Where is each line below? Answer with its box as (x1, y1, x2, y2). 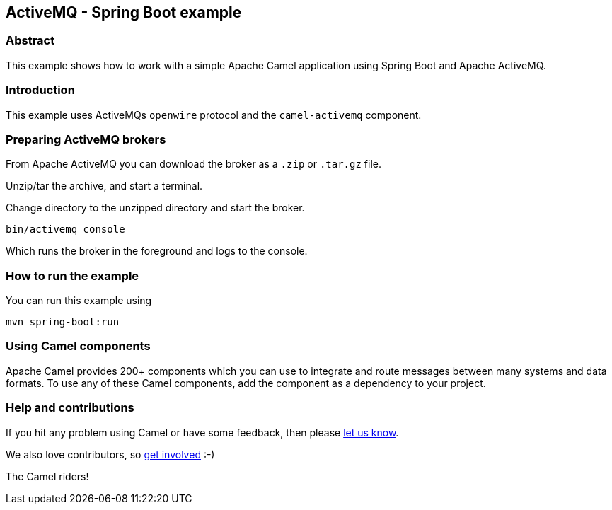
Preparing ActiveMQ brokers (6, 132, 166, 146)
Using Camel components (6, 339, 151, 354)
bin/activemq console (6, 224, 125, 236)
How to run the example (6, 268, 139, 283)
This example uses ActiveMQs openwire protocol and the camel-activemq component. (6, 108, 422, 121)
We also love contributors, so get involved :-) (6, 448, 215, 460)
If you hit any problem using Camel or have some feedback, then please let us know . (6, 426, 399, 439)
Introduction (6, 83, 75, 98)
